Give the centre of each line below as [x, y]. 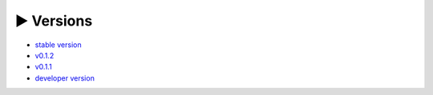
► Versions [54, 21]
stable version [58, 45]
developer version [65, 78]
